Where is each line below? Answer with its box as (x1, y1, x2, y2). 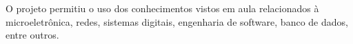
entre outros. (6, 28, 59, 42)
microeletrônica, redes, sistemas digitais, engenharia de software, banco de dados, (6, 14, 348, 28)
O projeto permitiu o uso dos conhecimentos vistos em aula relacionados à (6, 1, 319, 15)
